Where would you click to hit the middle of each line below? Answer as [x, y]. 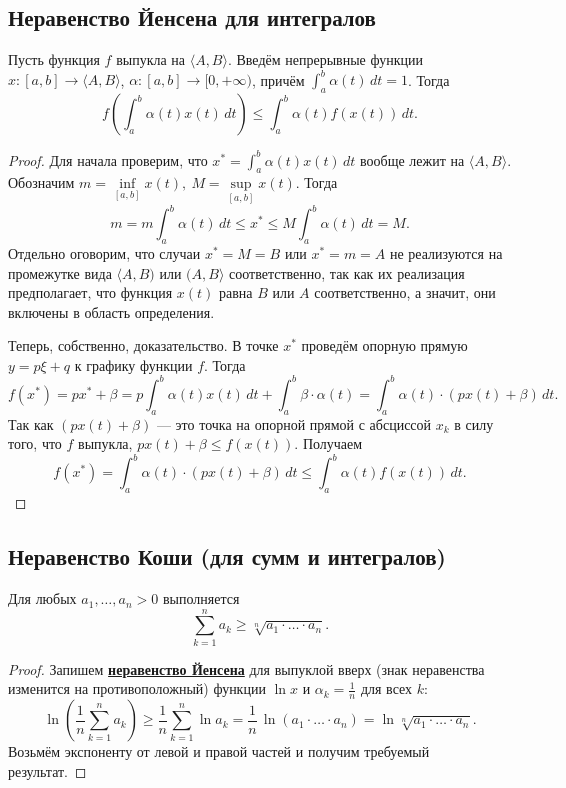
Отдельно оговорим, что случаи [104, 252]
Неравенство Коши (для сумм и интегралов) [227, 556]
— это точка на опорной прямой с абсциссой [294, 423]
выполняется [201, 598]
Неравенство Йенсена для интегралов [192, 17]
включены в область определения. [111, 311]
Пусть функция [54, 59]
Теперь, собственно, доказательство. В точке [143, 345]
